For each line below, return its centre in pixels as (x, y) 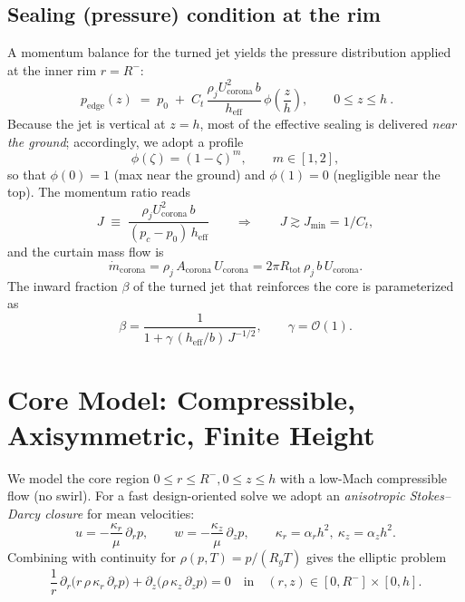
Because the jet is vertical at (87, 124)
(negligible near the (387, 174)
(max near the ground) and (189, 174)
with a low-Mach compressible (363, 477)
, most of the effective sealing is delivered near (328, 124)
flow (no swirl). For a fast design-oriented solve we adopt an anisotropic (206, 495)
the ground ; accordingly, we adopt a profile (126, 141)
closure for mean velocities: (120, 513)
